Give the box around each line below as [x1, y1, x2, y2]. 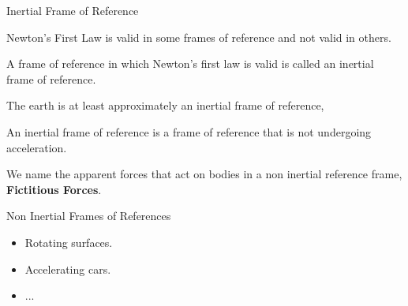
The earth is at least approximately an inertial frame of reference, [6, 97, 324, 114]
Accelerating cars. [24, 260, 111, 277]
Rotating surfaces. [24, 233, 113, 250]
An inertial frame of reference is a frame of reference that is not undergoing [6, 123, 372, 140]
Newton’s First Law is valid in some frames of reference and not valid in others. [6, 28, 391, 45]
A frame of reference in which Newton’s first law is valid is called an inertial [6, 55, 374, 72]
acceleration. [6, 139, 67, 155]
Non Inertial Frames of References [6, 207, 171, 224]
